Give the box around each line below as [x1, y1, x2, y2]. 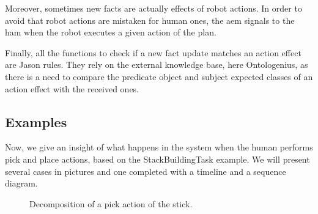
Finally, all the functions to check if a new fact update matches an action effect [5, 46, 301, 59]
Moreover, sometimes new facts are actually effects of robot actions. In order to [5, 2, 302, 14]
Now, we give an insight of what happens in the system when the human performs [5, 141, 313, 153]
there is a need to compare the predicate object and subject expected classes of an [5, 70, 313, 83]
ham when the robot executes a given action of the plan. [5, 26, 216, 39]
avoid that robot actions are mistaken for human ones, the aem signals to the [5, 13, 295, 26]
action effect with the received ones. [5, 82, 139, 95]
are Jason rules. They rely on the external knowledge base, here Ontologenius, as [5, 58, 308, 71]
